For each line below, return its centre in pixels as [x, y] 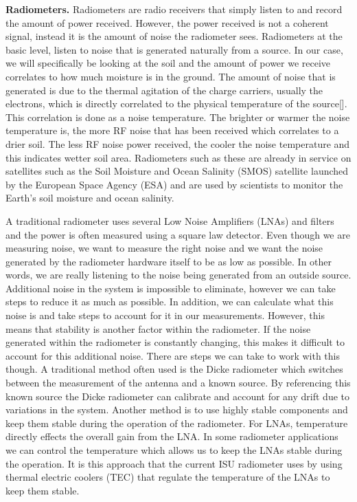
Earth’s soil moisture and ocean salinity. [90, 198]
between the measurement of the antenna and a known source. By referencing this [178, 383]
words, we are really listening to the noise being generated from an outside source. [178, 275]
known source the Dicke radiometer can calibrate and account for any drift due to [178, 396]
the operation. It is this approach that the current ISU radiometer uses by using [174, 463]
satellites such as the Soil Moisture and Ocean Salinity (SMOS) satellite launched [177, 171]
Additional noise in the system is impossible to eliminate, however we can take [171, 288]
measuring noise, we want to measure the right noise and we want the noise [164, 248]
